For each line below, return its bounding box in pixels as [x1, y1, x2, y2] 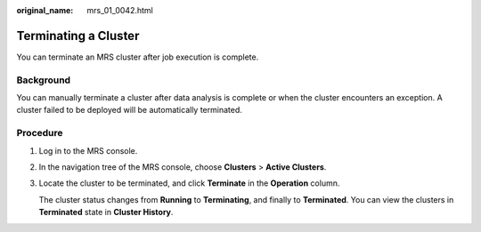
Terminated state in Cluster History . [38, 207, 174, 218]
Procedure [16, 127, 63, 140]
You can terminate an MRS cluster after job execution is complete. [16, 52, 259, 62]
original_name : [16, 5, 74, 15]
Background [16, 74, 71, 86]
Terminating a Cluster [16, 28, 140, 44]
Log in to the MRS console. [38, 145, 138, 156]
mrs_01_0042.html [86, 5, 153, 15]
